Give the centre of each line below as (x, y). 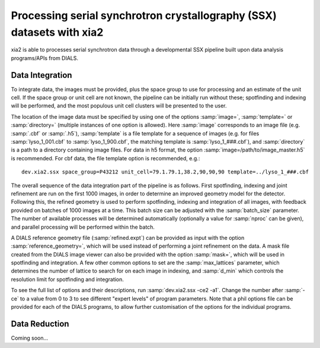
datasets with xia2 (57, 32)
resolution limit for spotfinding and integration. (68, 279)
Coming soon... (30, 338)
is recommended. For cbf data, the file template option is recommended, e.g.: (105, 158)
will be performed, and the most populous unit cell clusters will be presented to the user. (119, 106)
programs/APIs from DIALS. (45, 58)
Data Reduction (40, 324)
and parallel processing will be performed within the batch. (83, 227)
